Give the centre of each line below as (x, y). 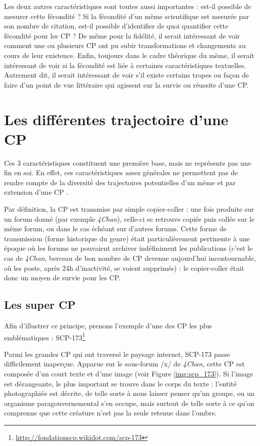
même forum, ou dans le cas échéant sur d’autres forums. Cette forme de (115, 229)
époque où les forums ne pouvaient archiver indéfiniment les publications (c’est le (128, 248)
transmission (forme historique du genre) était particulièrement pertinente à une (127, 238)
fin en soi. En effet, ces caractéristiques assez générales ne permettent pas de (121, 172)
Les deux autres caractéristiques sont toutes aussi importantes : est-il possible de (128, 6)
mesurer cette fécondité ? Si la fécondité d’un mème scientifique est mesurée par (126, 16)
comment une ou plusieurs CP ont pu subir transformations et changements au (125, 45)
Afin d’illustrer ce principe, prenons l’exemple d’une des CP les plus (108, 325)
